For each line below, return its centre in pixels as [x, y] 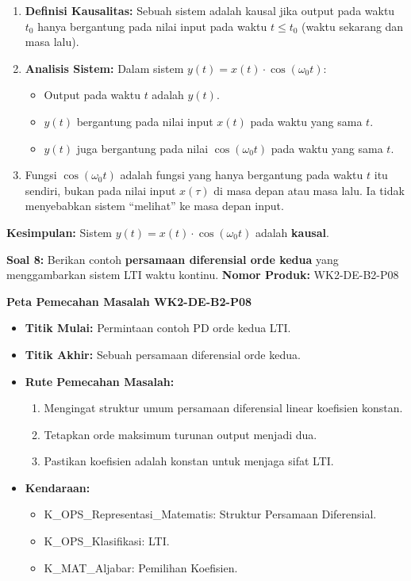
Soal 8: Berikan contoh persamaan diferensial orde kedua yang [173, 259]
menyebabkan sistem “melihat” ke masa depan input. [154, 206]
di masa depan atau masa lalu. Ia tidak [309, 190]
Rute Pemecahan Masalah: [100, 381]
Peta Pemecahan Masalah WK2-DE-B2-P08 [129, 301]
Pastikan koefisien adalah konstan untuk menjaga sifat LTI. [189, 461]
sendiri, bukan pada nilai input [100, 190]
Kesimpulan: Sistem [60, 232]
